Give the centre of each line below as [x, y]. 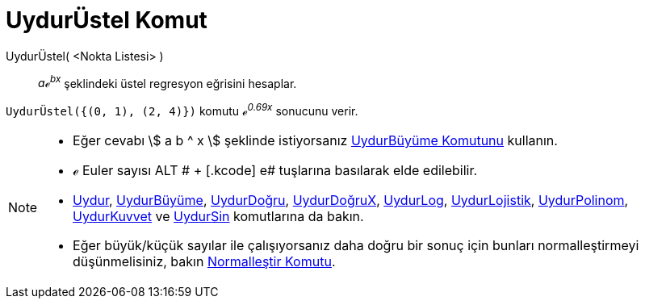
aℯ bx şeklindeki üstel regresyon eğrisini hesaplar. [168, 82]
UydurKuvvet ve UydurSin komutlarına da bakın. [218, 217]
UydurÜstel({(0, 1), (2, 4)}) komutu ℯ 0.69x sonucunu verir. [182, 110]
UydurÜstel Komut [107, 20]
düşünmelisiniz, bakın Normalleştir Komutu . [204, 262]
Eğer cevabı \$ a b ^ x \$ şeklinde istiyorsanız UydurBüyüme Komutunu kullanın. [315, 141]
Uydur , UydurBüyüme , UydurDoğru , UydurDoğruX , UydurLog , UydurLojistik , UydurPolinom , [351, 201]
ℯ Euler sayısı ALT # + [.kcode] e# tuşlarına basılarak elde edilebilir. [275, 171]
